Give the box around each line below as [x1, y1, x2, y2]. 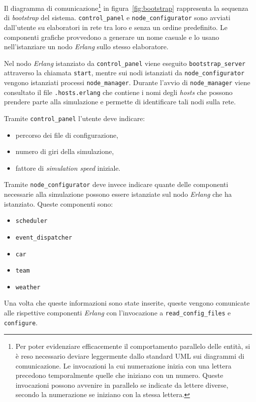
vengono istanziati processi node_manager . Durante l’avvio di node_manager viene [4, 77, 251, 87]
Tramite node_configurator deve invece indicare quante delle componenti [4, 179, 228, 189]
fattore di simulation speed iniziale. [15, 162, 121, 173]
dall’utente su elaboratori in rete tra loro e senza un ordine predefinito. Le [4, 22, 228, 32]
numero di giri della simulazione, [15, 146, 114, 156]
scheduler [15, 217, 48, 225]
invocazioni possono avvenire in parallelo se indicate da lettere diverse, [15, 379, 228, 390]
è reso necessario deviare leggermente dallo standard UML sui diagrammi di [15, 350, 245, 361]
